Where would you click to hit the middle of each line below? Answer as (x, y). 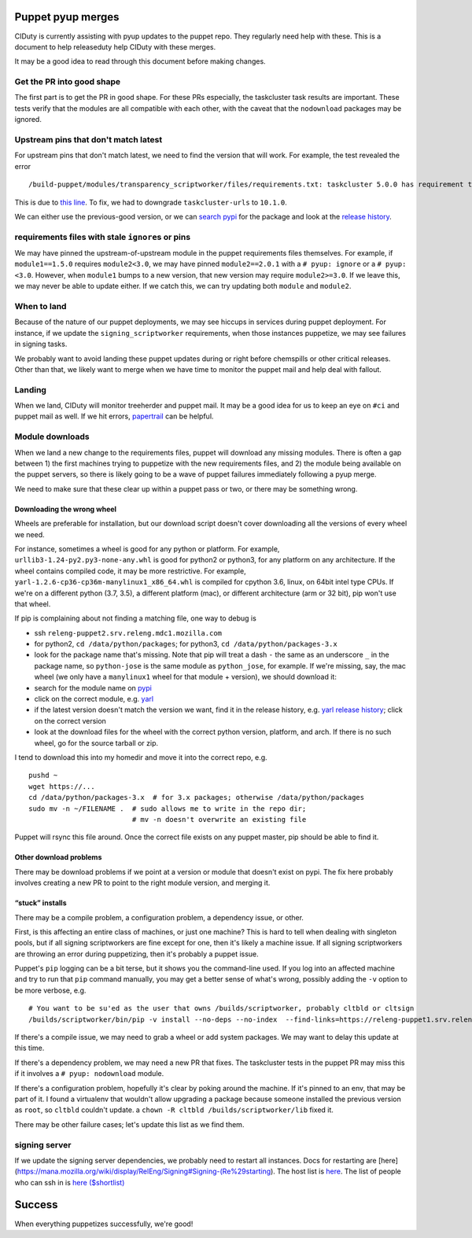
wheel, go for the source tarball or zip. (96, 742)
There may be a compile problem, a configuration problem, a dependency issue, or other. (159, 917)
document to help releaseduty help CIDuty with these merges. (115, 46)
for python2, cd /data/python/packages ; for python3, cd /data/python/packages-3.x (186, 644)
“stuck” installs (41, 903)
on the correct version (70, 720)
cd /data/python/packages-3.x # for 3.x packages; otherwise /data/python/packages (197, 798)
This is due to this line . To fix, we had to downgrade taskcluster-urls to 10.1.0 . (151, 202)
